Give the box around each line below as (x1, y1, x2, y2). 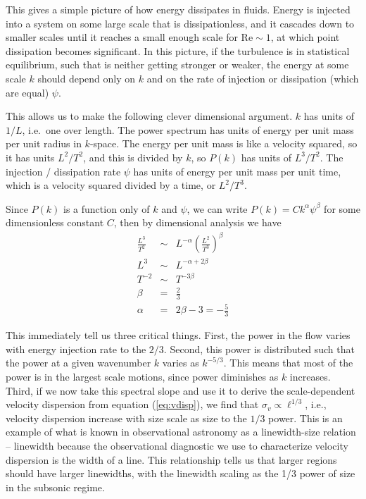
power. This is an (268, 410, 343, 425)
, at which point (270, 30, 340, 44)
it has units (6, 149, 55, 164)
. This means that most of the (223, 355, 353, 370)
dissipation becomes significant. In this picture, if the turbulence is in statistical (6, 43, 350, 58)
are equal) (6, 85, 49, 99)
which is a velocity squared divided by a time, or (6, 178, 216, 192)
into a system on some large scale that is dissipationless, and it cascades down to (6, 16, 355, 30)
